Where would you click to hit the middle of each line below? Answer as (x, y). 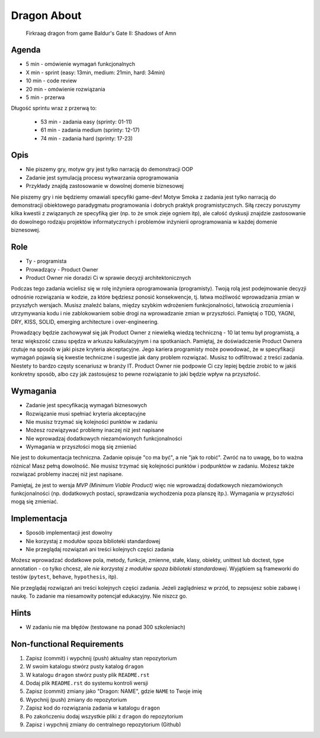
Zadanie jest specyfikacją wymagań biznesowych (87, 405)
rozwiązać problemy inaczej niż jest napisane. (67, 474)
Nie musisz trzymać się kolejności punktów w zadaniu (92, 421)
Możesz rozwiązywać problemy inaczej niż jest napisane (95, 430)
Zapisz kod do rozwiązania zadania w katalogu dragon (93, 708)
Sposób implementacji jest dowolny (69, 533)
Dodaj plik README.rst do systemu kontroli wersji (87, 683)
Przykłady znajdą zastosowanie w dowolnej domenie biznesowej (105, 186)
